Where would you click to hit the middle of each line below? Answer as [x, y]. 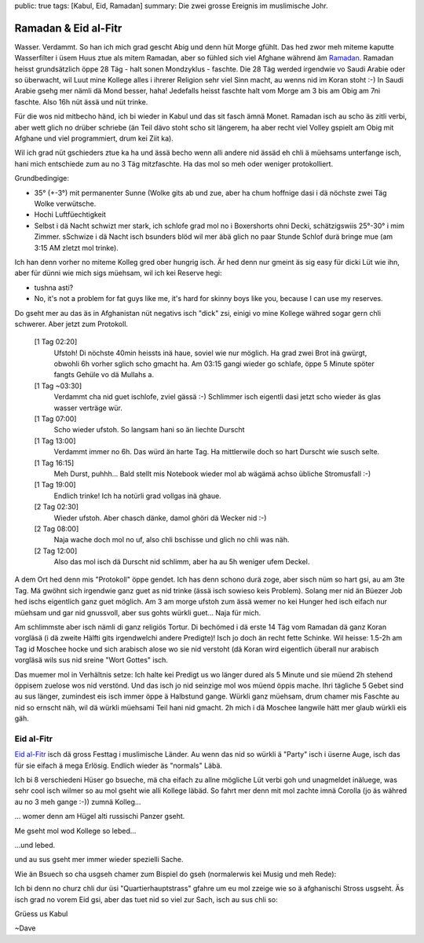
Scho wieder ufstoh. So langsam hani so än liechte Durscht [149, 430]
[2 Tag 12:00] [56, 551]
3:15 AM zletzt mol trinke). [77, 248]
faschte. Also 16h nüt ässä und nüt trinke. [81, 101]
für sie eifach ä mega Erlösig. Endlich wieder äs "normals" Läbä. [119, 765]
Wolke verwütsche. [65, 204]
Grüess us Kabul [41, 914]
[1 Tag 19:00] [55, 485]
